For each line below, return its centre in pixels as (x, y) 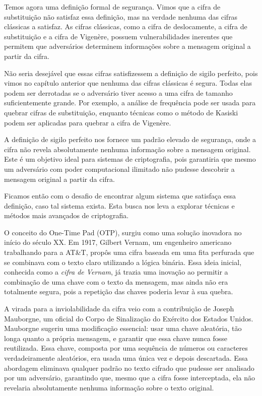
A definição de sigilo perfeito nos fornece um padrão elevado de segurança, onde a (130, 139)
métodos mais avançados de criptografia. (67, 215)
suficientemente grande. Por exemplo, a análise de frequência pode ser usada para (130, 103)
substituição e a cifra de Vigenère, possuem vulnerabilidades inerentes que (118, 36)
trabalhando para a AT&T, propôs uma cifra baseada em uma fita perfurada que (129, 252)
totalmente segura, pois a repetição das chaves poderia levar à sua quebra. (119, 291)
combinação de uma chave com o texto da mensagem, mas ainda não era (116, 281)
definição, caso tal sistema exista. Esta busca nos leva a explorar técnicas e (119, 205)
